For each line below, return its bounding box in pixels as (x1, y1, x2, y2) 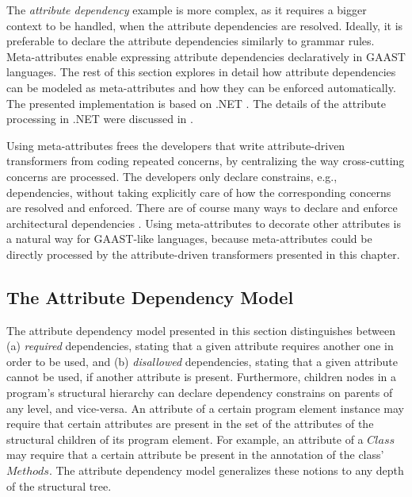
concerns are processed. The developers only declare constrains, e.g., (6, 168, 338, 184)
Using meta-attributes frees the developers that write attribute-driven (6, 137, 345, 153)
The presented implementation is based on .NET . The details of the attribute (6, 94, 386, 111)
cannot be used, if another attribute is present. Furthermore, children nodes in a (6, 368, 396, 385)
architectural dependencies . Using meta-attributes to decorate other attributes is (6, 214, 402, 231)
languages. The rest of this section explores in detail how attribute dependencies (6, 64, 396, 80)
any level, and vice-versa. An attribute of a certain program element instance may (6, 399, 404, 416)
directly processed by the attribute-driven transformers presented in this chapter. (6, 245, 400, 262)
